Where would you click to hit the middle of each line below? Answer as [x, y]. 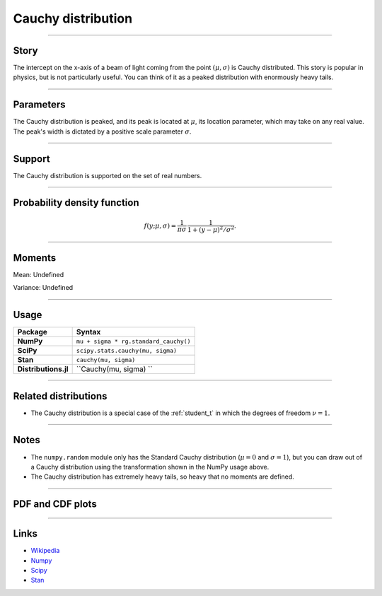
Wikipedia [45, 551]
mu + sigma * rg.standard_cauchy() [133, 341]
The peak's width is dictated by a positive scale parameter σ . [102, 132]
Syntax [88, 332]
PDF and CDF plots [55, 504]
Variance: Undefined [43, 288]
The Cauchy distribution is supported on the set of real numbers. [108, 175]
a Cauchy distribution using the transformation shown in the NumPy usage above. [150, 467]
